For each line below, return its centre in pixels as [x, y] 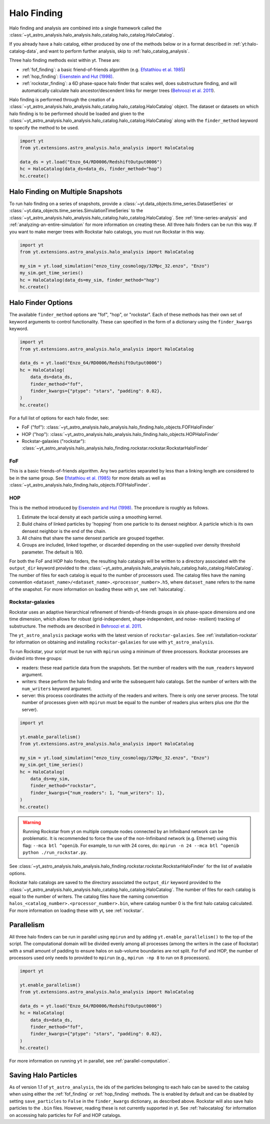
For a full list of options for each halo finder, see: [59, 418]
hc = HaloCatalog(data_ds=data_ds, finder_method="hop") [91, 169]
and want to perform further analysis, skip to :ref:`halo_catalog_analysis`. [114, 51]
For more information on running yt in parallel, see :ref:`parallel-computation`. [89, 1061]
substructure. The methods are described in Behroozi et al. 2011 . [76, 626]
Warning [32, 822]
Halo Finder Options [41, 303]
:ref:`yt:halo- [245, 44]
